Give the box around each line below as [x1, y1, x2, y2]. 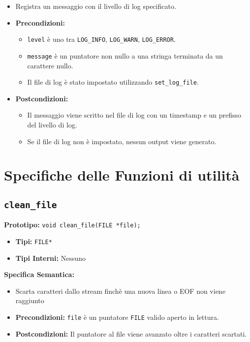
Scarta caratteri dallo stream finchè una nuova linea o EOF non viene [15, 285, 225, 296]
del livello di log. [27, 119, 77, 129]
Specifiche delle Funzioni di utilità [4, 165, 240, 185]
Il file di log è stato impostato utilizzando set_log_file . [27, 77, 199, 87]
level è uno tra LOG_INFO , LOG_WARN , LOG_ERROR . [27, 34, 176, 44]
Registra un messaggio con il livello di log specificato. [15, 1, 176, 11]
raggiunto [15, 295, 44, 306]
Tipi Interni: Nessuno [15, 252, 86, 263]
